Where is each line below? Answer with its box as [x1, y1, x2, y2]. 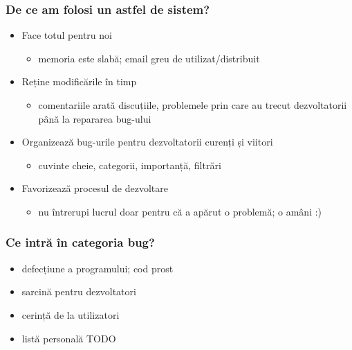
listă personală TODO [21, 331, 116, 345]
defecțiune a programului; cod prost [21, 261, 174, 275]
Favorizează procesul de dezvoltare [21, 181, 168, 195]
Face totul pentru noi [21, 28, 112, 42]
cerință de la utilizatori [21, 307, 120, 322]
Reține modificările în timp [21, 74, 137, 89]
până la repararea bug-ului [38, 111, 151, 125]
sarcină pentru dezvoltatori [21, 284, 136, 299]
